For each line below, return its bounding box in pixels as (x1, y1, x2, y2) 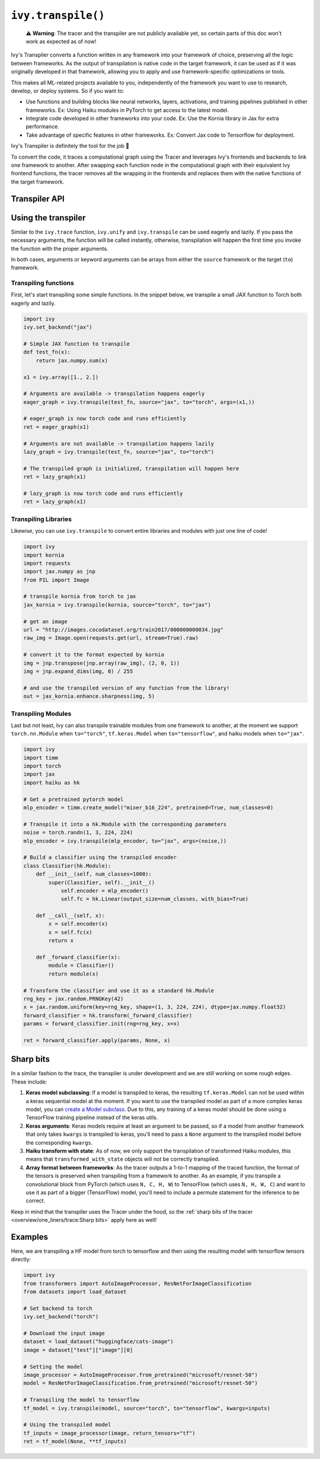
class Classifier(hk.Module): (23, 862, 111, 869)
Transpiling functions (11, 279, 74, 288)
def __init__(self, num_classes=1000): (36, 871, 152, 877)
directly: (11, 1256, 31, 1263)
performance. (25, 123, 59, 130)
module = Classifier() (48, 962, 115, 969)
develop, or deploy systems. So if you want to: (11, 87, 124, 94)
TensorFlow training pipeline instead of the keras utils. (25, 1114, 158, 1121)
